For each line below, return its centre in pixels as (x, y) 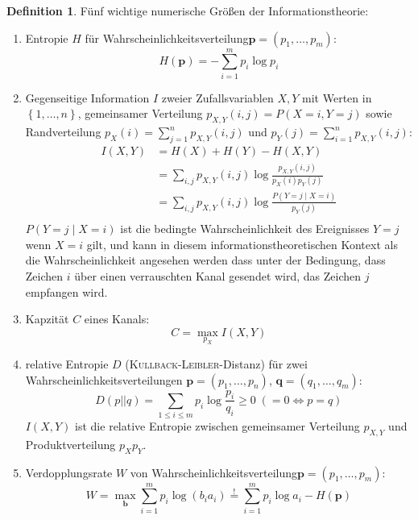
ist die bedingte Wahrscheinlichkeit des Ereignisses (245, 229)
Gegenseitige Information (87, 97)
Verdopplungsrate (69, 472)
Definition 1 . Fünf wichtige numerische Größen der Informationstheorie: (188, 10)
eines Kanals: (117, 319)
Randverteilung (63, 132)
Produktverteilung (70, 444)
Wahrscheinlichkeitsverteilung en (104, 379)
